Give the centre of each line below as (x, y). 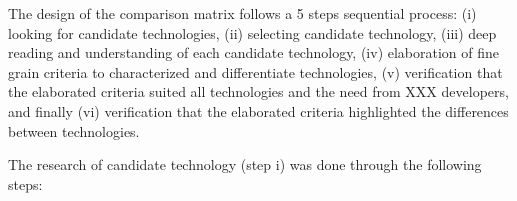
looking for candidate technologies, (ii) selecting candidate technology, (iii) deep (252, 32)
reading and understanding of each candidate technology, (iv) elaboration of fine (254, 52)
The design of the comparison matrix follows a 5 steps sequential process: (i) (242, 13)
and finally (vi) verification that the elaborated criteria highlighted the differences (258, 110)
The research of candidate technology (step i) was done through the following (245, 164)
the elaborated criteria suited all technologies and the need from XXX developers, (258, 91)
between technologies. (74, 130)
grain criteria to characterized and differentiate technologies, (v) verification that (255, 71)
